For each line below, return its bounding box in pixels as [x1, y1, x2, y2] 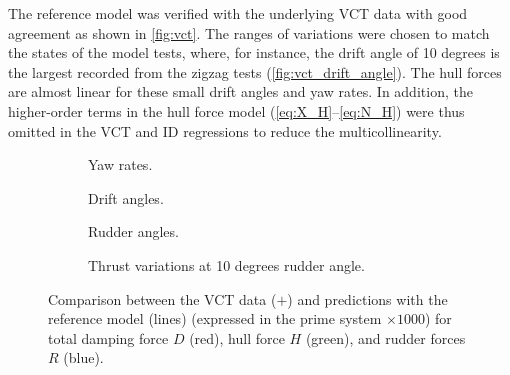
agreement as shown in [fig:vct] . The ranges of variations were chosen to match [8, 22, 490, 43]
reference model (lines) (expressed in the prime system [48, 308, 382, 329]
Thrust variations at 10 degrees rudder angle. [88, 254, 365, 275]
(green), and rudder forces [305, 327, 466, 348]
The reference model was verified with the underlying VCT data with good [8, 3, 468, 23]
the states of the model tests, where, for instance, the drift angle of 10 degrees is [8, 42, 500, 63]
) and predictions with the [287, 288, 448, 309]
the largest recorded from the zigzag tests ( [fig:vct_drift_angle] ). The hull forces [8, 61, 502, 82]
